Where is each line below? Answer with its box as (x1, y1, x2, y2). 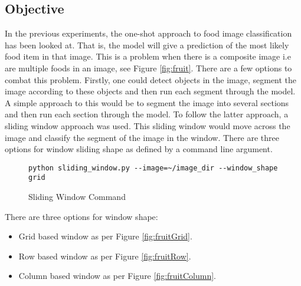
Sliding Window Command (28, 190, 126, 203)
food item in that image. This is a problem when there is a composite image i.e (5, 50, 291, 63)
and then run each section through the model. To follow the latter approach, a (5, 108, 289, 120)
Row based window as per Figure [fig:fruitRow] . (18, 249, 191, 262)
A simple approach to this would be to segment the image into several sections (5, 96, 289, 109)
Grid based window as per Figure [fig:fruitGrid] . (18, 230, 192, 242)
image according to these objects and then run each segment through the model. (5, 85, 296, 97)
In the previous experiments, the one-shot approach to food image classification (5, 27, 292, 40)
